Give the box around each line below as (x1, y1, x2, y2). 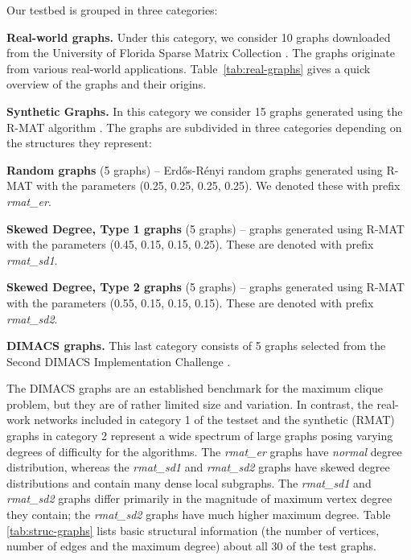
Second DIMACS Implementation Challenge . (6, 352, 231, 369)
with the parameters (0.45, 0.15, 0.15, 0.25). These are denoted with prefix (6, 236, 374, 253)
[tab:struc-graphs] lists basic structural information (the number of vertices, (6, 521, 380, 538)
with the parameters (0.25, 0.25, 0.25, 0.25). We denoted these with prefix (35, 177, 401, 194)
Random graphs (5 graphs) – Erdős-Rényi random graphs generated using (6, 161, 383, 178)
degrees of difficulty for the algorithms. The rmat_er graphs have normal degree (6, 443, 402, 459)
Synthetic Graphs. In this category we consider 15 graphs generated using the (6, 102, 403, 119)
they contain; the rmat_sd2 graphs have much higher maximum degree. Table (6, 506, 391, 523)
